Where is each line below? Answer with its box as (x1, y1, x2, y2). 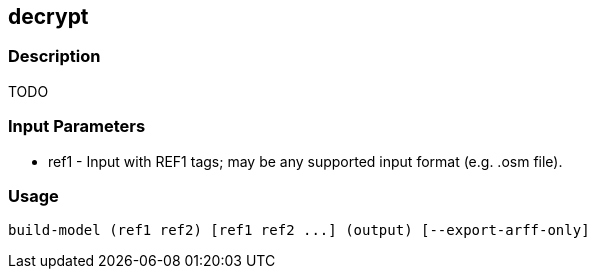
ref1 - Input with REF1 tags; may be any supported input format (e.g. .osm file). (48, 152, 563, 170)
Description (8, 46, 101, 67)
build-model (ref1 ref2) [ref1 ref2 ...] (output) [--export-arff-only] (8, 222, 590, 239)
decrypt (8, 4, 89, 29)
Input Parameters (8, 116, 146, 137)
